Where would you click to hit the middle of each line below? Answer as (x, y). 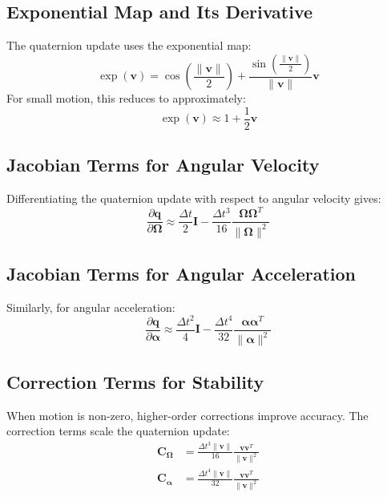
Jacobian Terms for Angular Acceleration (181, 273)
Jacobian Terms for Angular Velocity (163, 165)
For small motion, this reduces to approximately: (126, 98)
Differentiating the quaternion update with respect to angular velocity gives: (194, 198)
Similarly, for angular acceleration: (91, 307)
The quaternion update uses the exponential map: (129, 45)
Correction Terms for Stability (135, 381)
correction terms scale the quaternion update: (118, 431)
